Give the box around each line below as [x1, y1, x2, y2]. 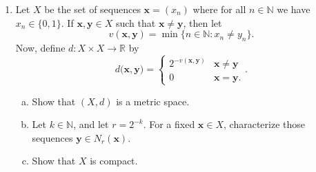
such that [115, 15, 156, 30]
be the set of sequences [44, 2, 141, 16]
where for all [192, 2, 246, 16]
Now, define [15, 40, 66, 54]
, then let [183, 15, 222, 30]
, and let [73, 117, 109, 131]
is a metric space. [116, 94, 190, 108]
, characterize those [224, 117, 306, 131]
